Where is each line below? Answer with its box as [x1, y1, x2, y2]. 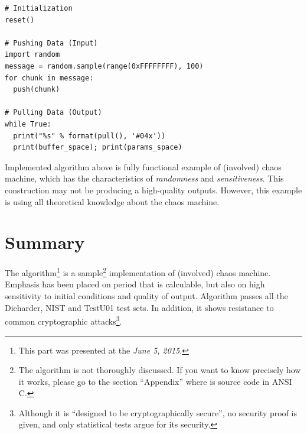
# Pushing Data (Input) [5, 38, 98, 47]
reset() [5, 15, 35, 24]
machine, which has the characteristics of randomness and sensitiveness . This [5, 172, 284, 184]
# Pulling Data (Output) [5, 108, 102, 117]
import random [5, 50, 60, 59]
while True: [5, 119, 51, 128]
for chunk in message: [5, 73, 94, 82]
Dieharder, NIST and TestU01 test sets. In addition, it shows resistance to [5, 301, 274, 313]
